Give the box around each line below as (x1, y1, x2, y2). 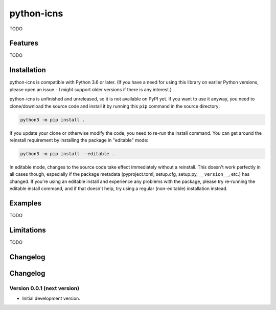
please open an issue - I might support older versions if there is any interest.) (9, 86, 172, 92)
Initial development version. (22, 295, 80, 302)
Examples (9, 199, 42, 208)
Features (9, 39, 38, 48)
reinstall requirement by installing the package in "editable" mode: (9, 137, 149, 143)
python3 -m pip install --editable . (20, 151, 115, 156)
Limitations (9, 225, 46, 234)
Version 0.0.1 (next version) (9, 284, 79, 292)
